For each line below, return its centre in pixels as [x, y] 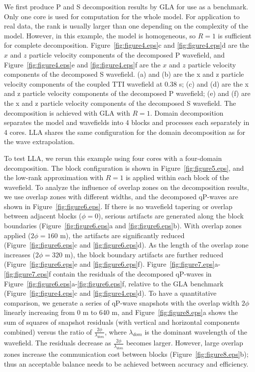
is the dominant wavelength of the [196, 331]
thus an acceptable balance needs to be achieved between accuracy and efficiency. [126, 363]
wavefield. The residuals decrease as [58, 343]
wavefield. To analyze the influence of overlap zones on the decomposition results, [127, 187]
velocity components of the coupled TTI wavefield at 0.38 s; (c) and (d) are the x [126, 83]
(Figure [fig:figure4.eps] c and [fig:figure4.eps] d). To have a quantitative [110, 293]
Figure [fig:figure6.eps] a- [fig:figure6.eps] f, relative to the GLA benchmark [114, 283]
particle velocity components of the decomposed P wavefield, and [127, 54]
